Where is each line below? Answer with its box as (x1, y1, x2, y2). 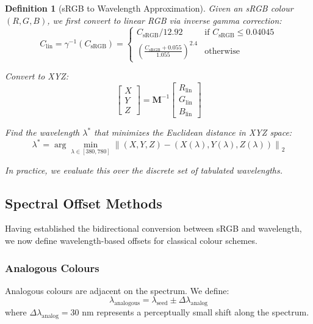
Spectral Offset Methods (5, 193, 162, 212)
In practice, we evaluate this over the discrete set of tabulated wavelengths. (5, 163, 282, 176)
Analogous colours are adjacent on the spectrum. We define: (5, 284, 229, 296)
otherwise (204, 46, 240, 56)
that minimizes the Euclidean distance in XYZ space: (94, 126, 292, 139)
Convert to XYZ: (5, 70, 68, 83)
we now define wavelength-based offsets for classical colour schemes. (5, 234, 257, 247)
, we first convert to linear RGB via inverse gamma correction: (47, 13, 282, 26)
